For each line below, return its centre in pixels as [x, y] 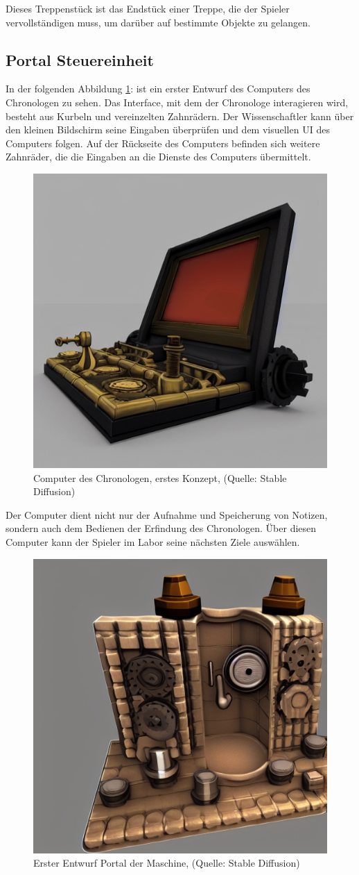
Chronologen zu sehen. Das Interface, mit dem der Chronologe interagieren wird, [177, 102]
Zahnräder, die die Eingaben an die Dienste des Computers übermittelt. [158, 157]
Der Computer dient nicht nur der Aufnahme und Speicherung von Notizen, [167, 514]
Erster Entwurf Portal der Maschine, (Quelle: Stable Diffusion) [167, 863]
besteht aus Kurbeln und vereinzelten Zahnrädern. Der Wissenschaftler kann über [180, 116]
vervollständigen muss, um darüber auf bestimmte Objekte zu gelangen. [158, 22]
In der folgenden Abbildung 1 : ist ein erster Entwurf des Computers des [158, 89]
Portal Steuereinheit [80, 59]
